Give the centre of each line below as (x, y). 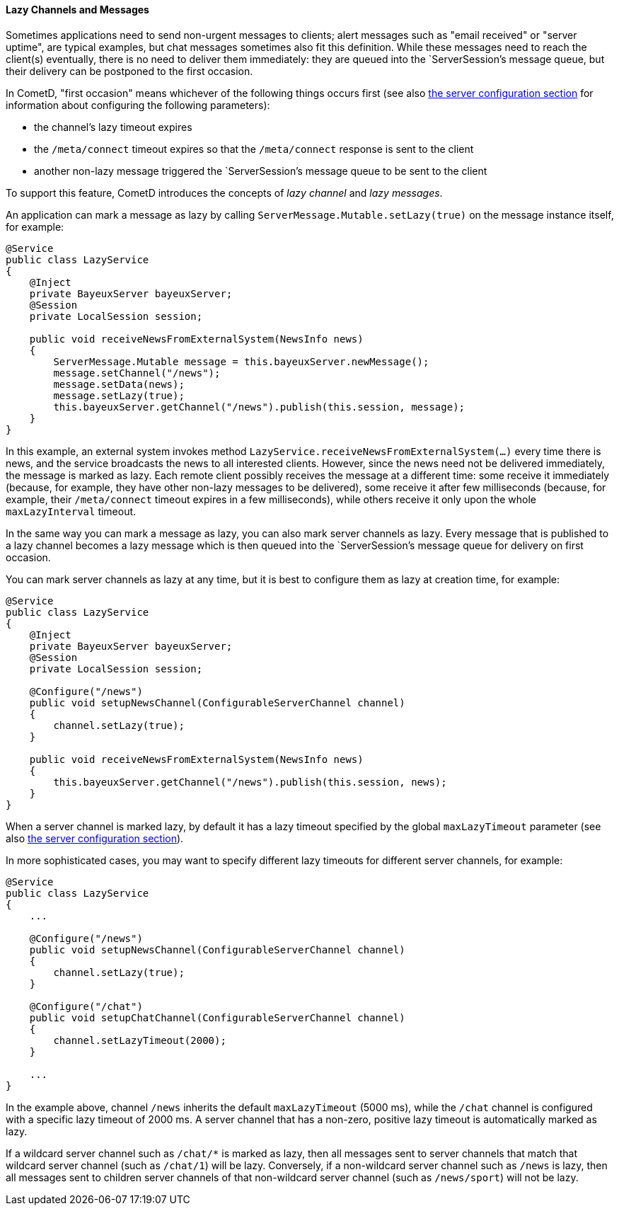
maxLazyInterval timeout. (71, 511)
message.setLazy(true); (119, 395)
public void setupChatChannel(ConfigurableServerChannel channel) (217, 1017)
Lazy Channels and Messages (77, 10)
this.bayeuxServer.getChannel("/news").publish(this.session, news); (250, 782)
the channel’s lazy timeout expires (113, 127)
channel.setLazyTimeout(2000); (140, 1040)
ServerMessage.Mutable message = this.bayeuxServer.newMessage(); (241, 361)
